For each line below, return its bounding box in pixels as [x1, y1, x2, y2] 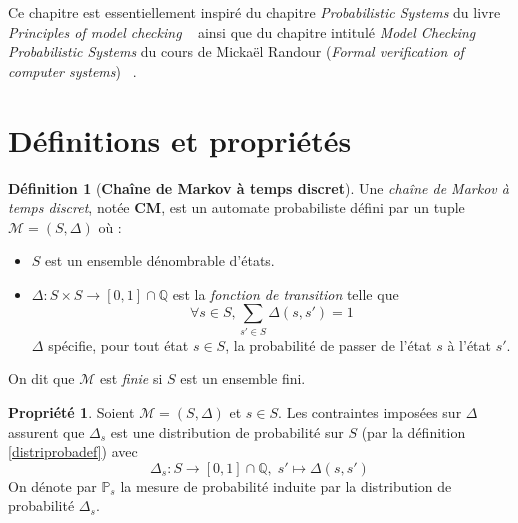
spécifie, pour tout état [48, 334, 189, 355]
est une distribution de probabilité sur [110, 421, 344, 442]
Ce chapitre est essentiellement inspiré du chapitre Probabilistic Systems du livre [8, 2, 501, 22]
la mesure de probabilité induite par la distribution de [120, 475, 452, 496]
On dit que [8, 368, 75, 389]
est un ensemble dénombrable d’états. [45, 250, 275, 271]
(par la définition [361, 421, 466, 442]
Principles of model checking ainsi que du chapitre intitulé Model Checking [8, 21, 476, 42]
